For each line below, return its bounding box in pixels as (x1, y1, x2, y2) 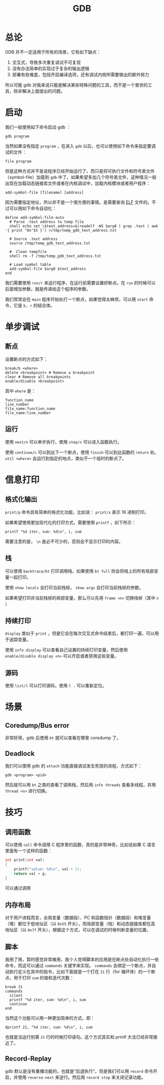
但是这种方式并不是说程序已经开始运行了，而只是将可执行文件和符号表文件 (5, 168, 155, 174)
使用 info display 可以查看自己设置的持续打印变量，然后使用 (5, 647, 128, 653)
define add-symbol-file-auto (5, 215, 64, 220)
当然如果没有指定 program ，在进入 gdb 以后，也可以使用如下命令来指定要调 (5, 143, 156, 149)
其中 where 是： (5, 388, 36, 394)
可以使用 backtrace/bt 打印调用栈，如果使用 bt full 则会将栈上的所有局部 (5, 568, 154, 574)
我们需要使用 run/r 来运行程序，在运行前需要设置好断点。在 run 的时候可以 (5, 279, 156, 286)
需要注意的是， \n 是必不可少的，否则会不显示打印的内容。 (5, 538, 123, 544)
